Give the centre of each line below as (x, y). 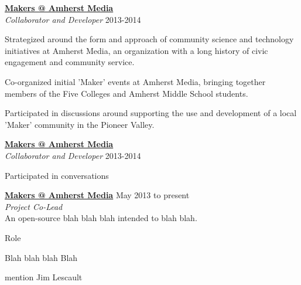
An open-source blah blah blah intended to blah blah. (101, 218)
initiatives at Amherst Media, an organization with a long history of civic (136, 50)
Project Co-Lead (34, 206)
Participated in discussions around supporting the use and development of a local (151, 113)
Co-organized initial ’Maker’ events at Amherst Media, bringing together (135, 81)
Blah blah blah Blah (41, 257)
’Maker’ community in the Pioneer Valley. (80, 124)
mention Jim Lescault (44, 277)
